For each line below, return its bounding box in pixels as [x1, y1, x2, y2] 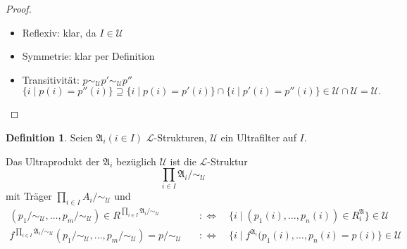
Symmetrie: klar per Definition [22, 49, 155, 63]
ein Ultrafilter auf [220, 129, 296, 144]
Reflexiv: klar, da [22, 25, 96, 39]
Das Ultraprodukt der [6, 153, 100, 168]
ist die [170, 153, 196, 168]
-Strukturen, [154, 129, 207, 144]
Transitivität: [22, 72, 80, 87]
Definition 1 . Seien [6, 129, 93, 144]
